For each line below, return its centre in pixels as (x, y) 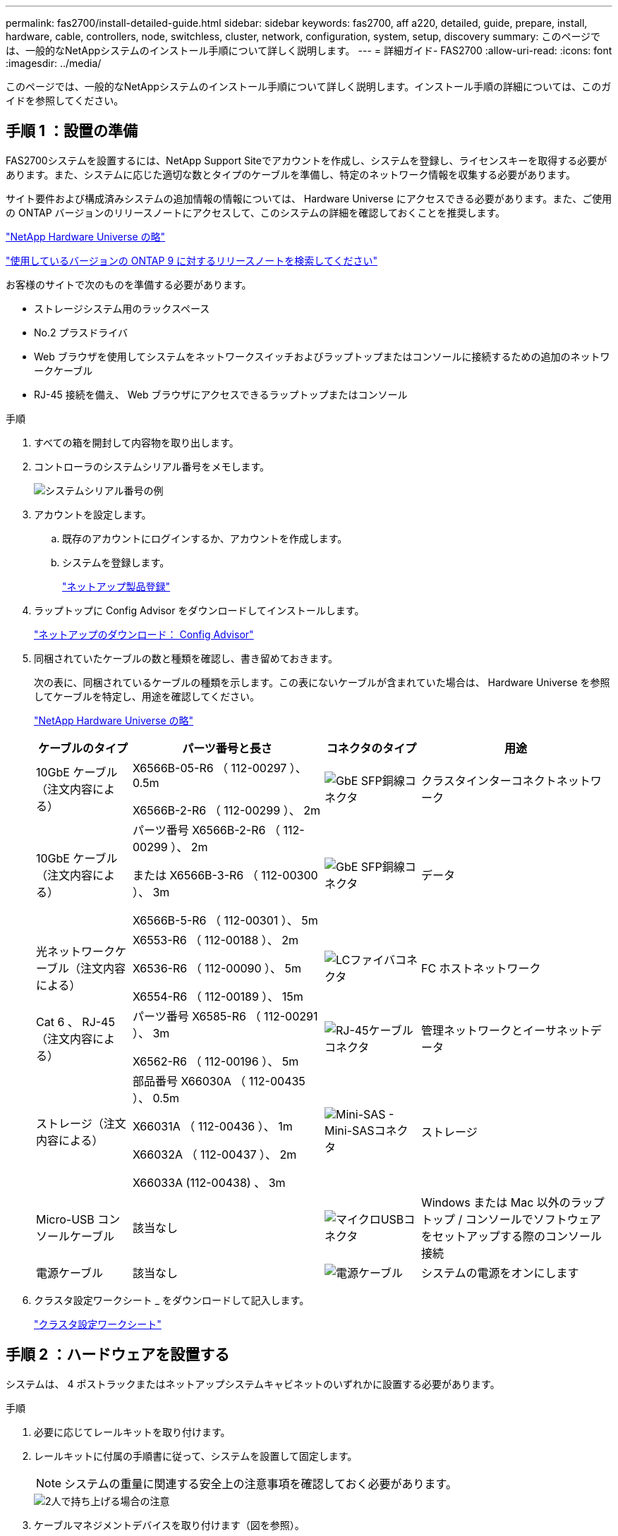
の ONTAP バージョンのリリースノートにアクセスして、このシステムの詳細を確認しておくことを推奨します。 (256, 212)
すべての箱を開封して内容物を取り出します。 (137, 442)
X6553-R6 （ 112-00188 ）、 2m (216, 940)
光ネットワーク (76, 951)
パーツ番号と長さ (227, 748)
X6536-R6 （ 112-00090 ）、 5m (217, 968)
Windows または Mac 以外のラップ (513, 1202)
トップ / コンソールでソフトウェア (511, 1219)
